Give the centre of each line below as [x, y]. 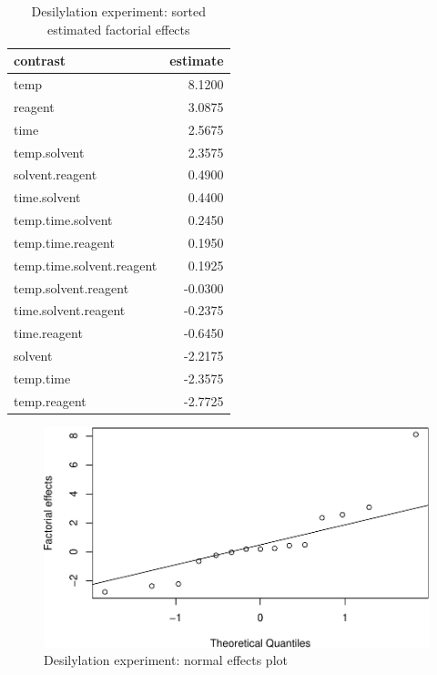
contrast [40, 61]
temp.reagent [50, 400]
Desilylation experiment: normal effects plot [166, 660]
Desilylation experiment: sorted [118, 11]
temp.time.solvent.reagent [86, 265]
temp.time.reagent [64, 242]
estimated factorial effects [119, 29]
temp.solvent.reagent [71, 287]
